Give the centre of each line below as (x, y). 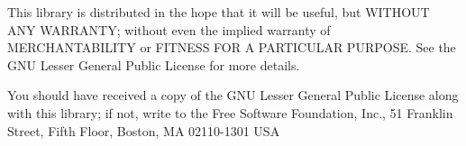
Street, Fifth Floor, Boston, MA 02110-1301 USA (144, 130)
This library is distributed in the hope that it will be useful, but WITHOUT (219, 12)
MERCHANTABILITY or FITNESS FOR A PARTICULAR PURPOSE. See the (232, 47)
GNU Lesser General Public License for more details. (154, 64)
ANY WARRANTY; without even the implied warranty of (169, 29)
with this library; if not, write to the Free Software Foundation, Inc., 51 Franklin (230, 112)
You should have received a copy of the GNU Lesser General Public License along (233, 95)
